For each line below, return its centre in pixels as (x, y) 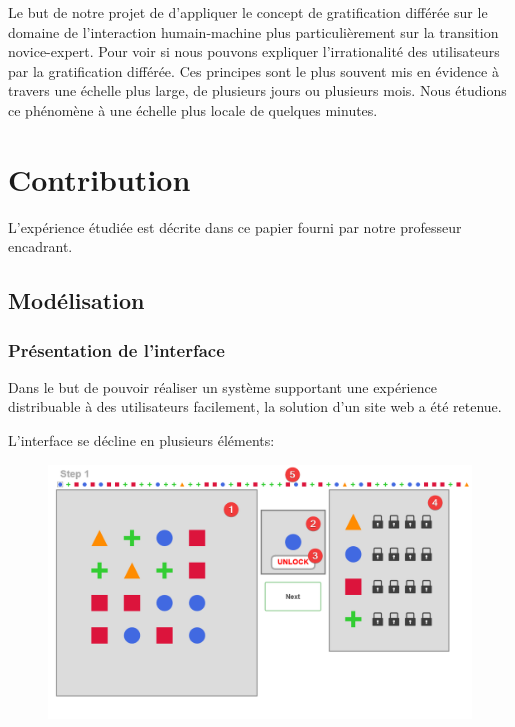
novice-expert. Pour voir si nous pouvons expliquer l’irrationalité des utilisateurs (254, 51)
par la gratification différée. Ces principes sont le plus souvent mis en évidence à (253, 70)
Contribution (99, 178)
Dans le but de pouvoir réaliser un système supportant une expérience (222, 386)
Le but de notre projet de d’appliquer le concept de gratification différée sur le (248, 12)
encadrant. (40, 246)
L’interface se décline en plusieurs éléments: (141, 440)
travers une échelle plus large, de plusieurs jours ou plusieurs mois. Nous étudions (257, 90)
